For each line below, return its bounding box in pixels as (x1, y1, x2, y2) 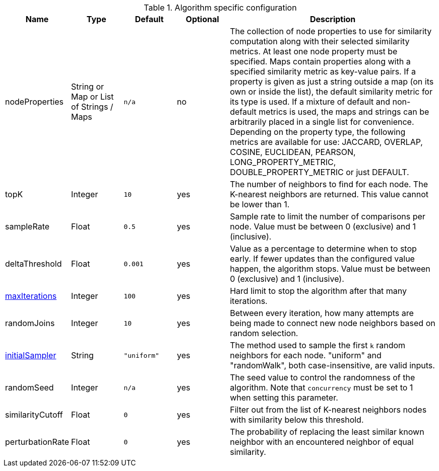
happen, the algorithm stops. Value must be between (230, 264, 430, 274)
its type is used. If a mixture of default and (230, 97, 390, 107)
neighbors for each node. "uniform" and (230, 350, 382, 360)
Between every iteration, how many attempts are (230, 308, 414, 318)
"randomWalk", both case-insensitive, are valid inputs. (230, 360, 435, 370)
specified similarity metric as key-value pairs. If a (230, 66, 416, 76)
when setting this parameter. (230, 392, 338, 403)
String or (71, 82, 104, 92)
